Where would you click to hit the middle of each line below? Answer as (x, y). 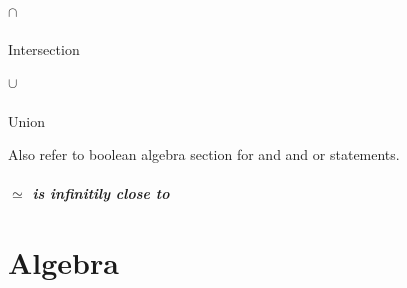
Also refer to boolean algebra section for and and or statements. (204, 154)
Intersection (44, 48)
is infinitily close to (101, 193)
